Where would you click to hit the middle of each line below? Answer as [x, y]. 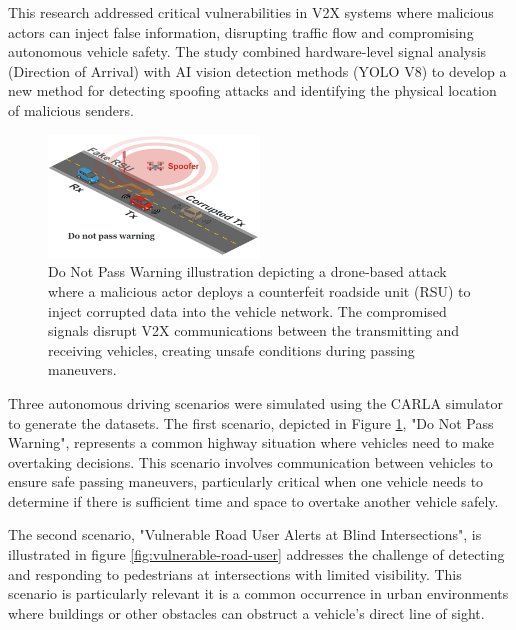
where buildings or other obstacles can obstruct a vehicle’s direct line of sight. [246, 612]
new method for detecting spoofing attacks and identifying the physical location [252, 90]
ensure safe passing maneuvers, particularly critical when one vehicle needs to [246, 481]
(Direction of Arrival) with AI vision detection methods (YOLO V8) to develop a [257, 70]
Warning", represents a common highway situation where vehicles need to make [251, 442]
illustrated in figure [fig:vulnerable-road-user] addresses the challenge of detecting [256, 554]
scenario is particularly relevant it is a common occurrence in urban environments [258, 593]
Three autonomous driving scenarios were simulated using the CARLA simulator [255, 402]
